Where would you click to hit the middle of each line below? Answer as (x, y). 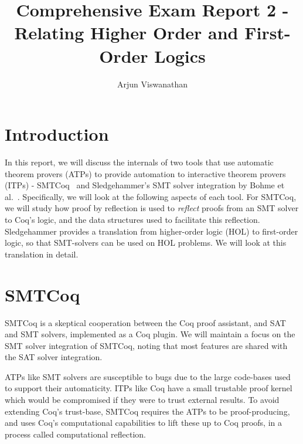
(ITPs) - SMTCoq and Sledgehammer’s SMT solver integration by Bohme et (145, 185)
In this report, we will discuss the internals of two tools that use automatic (139, 162)
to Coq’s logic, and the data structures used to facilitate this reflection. (132, 219)
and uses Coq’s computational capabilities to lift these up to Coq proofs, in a (144, 423)
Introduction (57, 134)
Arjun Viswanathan (152, 84)
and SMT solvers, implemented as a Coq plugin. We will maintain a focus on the (150, 334)
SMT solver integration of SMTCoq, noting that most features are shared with (146, 345)
